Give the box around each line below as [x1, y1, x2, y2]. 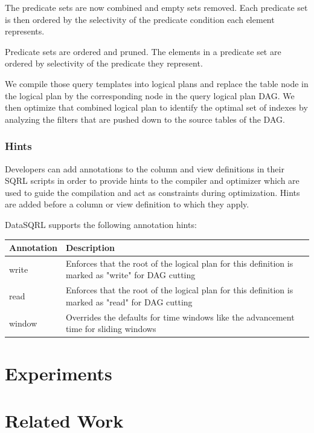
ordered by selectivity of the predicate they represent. [5, 57, 203, 70]
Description [65, 241, 115, 254]
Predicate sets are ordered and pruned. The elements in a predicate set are [5, 45, 281, 57]
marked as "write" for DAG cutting [65, 269, 196, 281]
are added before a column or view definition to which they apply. [5, 198, 249, 210]
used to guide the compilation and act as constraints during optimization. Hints [5, 186, 300, 198]
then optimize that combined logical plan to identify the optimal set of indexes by [5, 101, 308, 114]
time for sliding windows [65, 322, 156, 335]
